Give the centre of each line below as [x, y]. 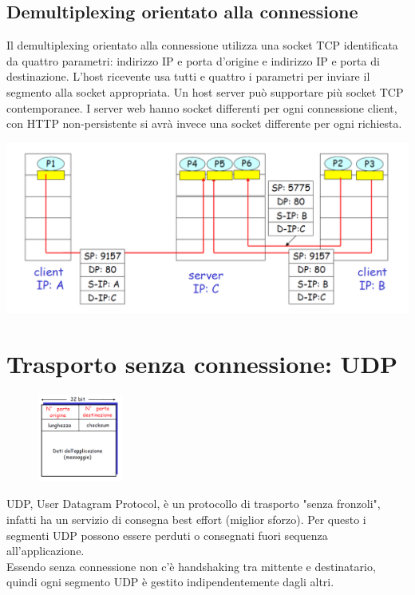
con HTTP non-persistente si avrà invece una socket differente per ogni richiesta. [204, 123]
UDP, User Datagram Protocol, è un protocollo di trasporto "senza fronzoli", [194, 504]
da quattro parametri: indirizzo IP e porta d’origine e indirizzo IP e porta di [193, 60]
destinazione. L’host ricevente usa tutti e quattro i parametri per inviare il [188, 76]
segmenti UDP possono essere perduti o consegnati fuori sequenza [167, 535]
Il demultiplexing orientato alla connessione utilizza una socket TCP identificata [202, 45]
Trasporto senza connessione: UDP [202, 364]
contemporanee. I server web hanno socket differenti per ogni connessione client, [202, 107]
